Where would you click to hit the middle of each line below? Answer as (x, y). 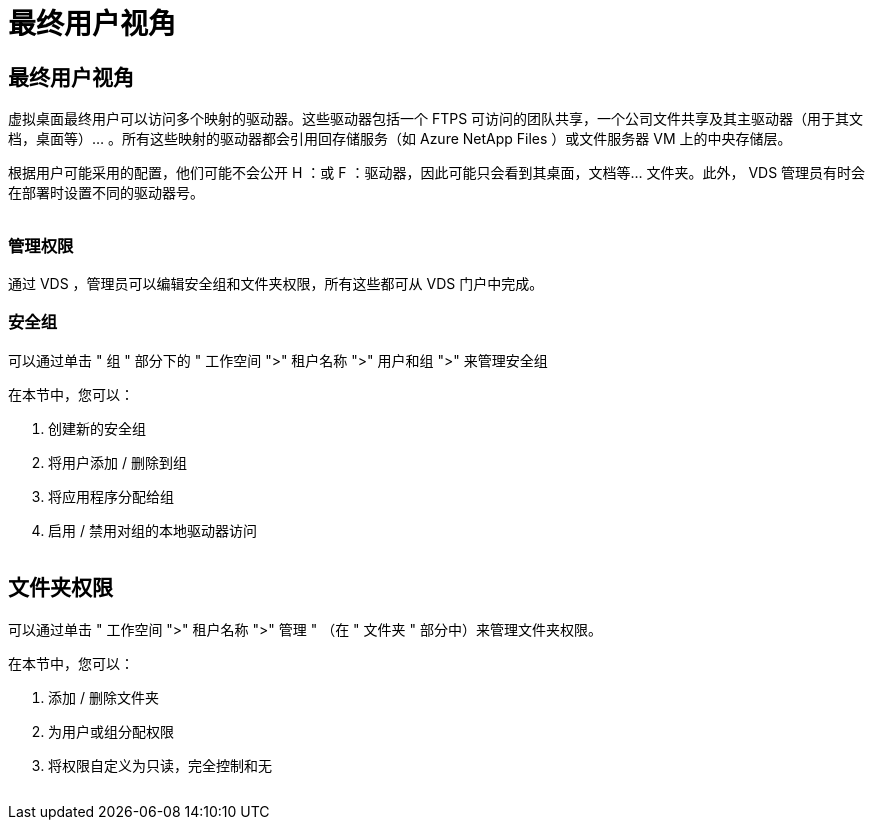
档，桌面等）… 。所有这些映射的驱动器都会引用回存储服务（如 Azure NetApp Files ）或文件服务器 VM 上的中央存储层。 (400, 139)
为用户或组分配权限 (111, 731)
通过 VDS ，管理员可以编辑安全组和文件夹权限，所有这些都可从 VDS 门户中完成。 (276, 283)
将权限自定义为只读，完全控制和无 (160, 765)
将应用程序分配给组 (111, 496)
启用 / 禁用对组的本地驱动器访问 (152, 530)
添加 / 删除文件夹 (103, 697)
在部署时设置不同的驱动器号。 (106, 193)
